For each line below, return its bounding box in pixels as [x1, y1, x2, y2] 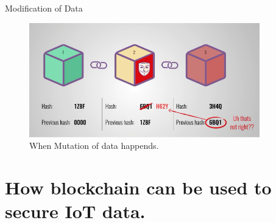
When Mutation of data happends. [29, 139, 159, 152]
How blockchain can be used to [5, 175, 272, 200]
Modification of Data [5, 2, 83, 14]
